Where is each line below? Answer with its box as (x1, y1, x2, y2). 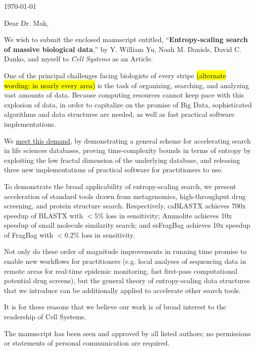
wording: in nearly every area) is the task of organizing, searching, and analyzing (4, 80, 249, 90)
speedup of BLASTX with (4, 210, 83, 220)
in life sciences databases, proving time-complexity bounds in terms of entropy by (4, 145, 251, 155)
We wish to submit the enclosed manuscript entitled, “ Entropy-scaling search (4, 34, 248, 45)
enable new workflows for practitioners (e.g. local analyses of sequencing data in (4, 256, 246, 266)
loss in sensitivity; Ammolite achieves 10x (106, 210, 232, 220)
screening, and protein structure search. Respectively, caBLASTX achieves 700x (4, 201, 246, 211)
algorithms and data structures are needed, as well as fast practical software (4, 109, 235, 119)
